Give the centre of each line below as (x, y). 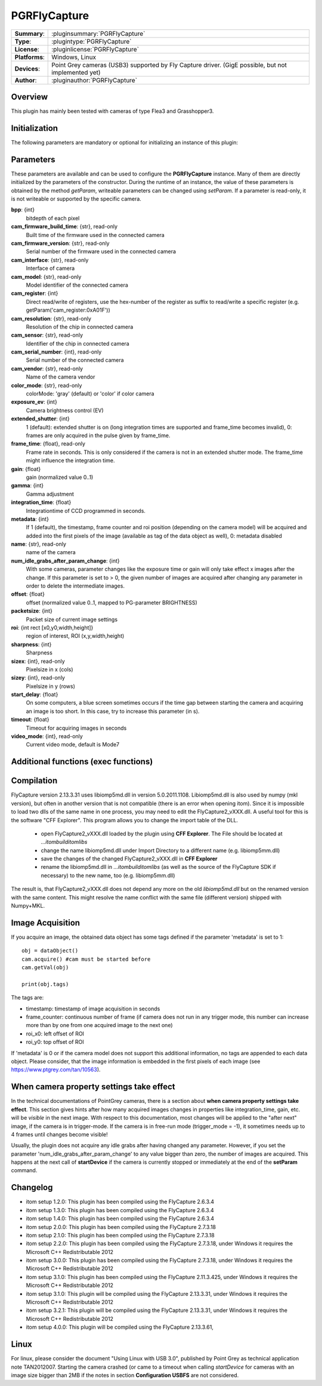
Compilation (34, 781)
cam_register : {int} (35, 293)
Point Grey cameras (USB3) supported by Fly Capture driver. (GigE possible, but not (169, 64)
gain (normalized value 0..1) (60, 477)
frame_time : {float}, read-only (48, 444)
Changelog (32, 1187)
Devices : (27, 69)
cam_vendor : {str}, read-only (47, 368)
